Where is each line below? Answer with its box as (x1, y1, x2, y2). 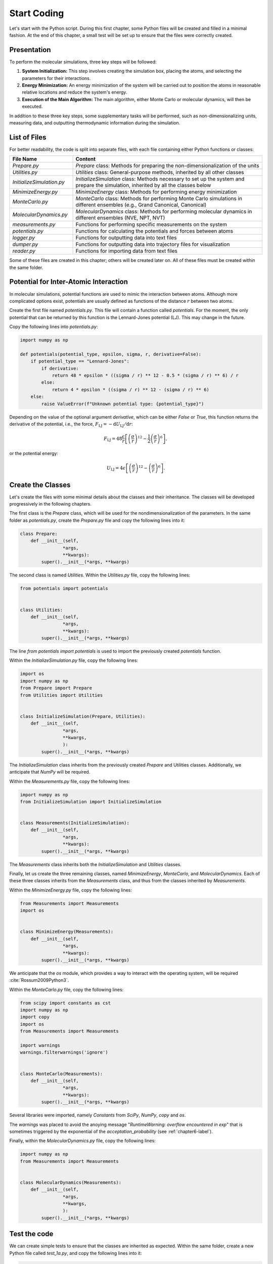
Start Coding (9, 8, 64, 19)
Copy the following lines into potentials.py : (9, 324, 98, 330)
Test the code (9, 1230, 54, 1238)
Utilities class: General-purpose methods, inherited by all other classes (75, 169, 244, 176)
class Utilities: (20, 607, 63, 613)
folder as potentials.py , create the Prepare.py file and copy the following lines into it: (9, 517, 186, 523)
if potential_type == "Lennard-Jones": (30, 358, 130, 364)
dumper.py (12, 241, 38, 248)
